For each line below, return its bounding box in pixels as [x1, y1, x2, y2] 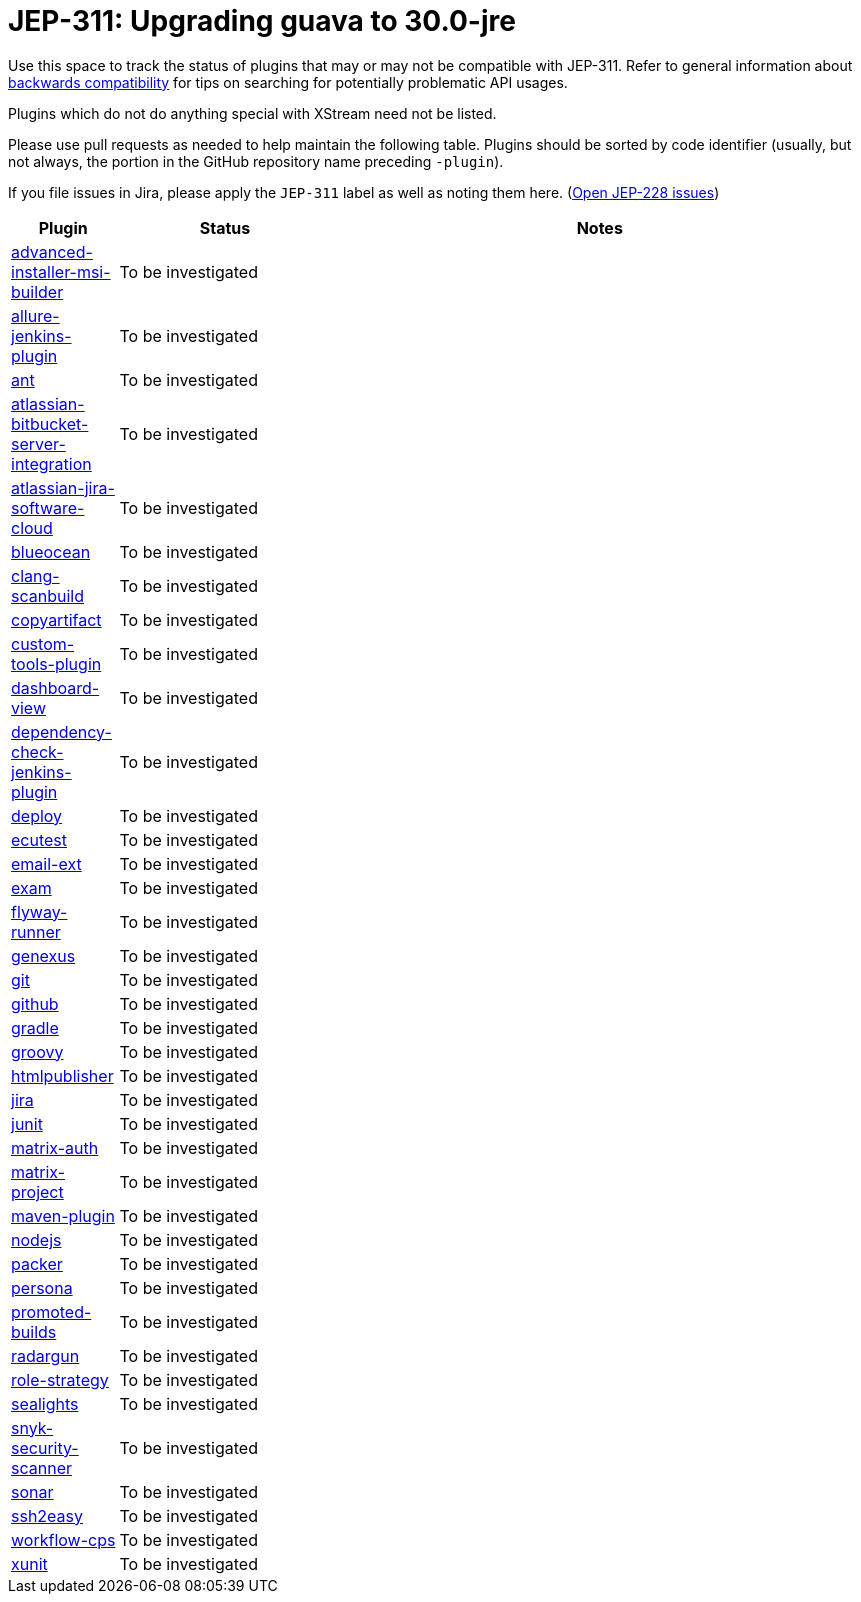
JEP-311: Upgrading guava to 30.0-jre [8, 4, 516, 38]
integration [11, 453, 92, 474]
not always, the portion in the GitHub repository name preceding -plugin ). [8, 152, 504, 170]
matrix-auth [11, 1137, 99, 1158]
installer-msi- [11, 261, 111, 282]
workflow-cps [11, 1529, 116, 1550]
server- [11, 433, 66, 454]
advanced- [11, 241, 93, 262]
